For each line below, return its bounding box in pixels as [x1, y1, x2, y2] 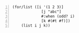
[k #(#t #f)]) [41, 18, 71, 23]
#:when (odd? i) [41, 14, 75, 19]
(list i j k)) [21, 23, 51, 28]
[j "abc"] [41, 9, 62, 14]
